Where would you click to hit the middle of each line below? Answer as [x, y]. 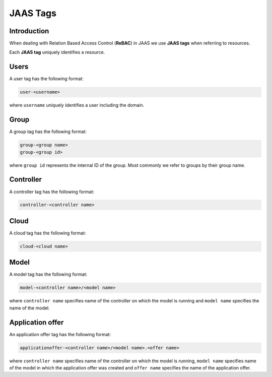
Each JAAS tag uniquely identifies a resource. [57, 52]
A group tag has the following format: [48, 132]
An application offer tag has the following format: [60, 334]
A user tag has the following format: [47, 79]
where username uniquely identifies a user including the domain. [77, 105]
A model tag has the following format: [48, 274]
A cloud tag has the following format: [48, 233]
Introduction [29, 31]
